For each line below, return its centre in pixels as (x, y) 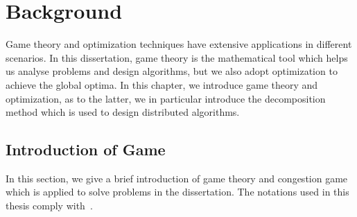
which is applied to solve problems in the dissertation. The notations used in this (177, 192)
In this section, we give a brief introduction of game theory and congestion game (177, 178)
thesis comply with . (49, 206)
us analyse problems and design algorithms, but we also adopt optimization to (172, 71)
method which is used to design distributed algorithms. (123, 112)
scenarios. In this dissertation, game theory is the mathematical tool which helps (177, 57)
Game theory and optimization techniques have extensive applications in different (179, 44)
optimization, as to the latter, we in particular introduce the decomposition (166, 98)
